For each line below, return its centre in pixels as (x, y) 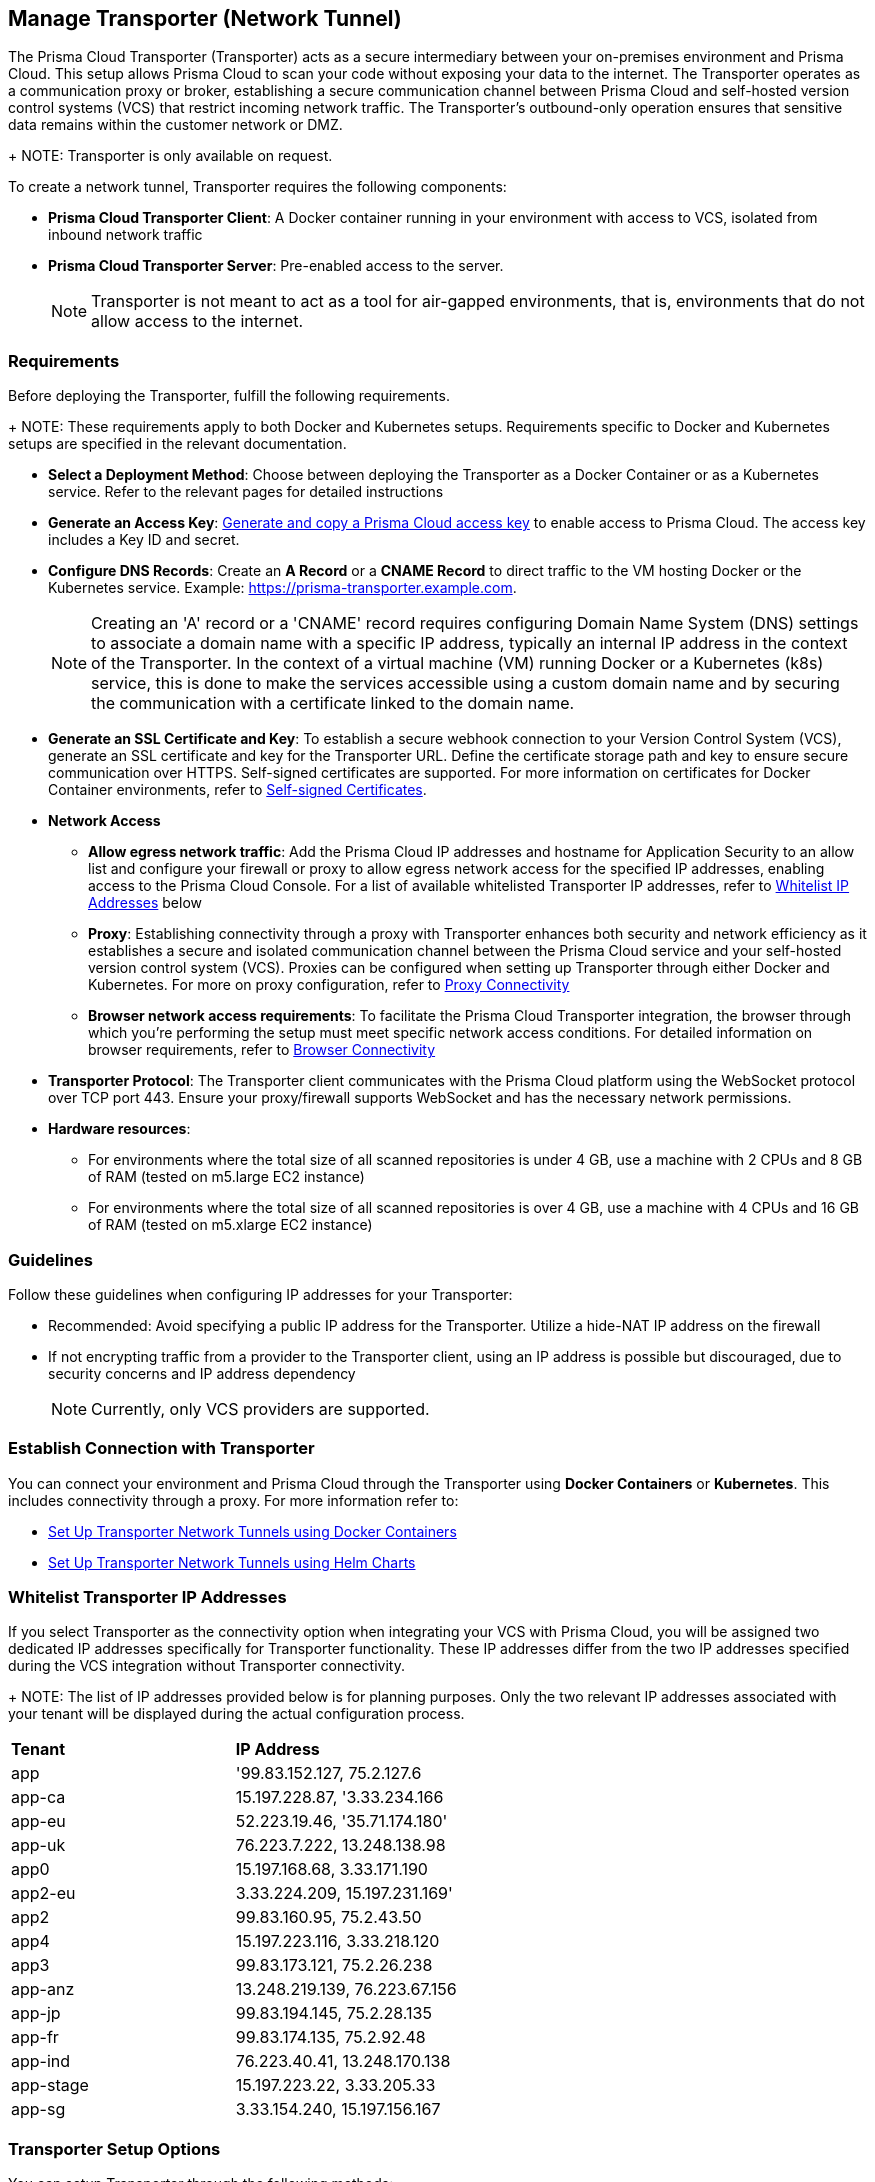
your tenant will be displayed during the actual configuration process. (236, 1714)
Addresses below (145, 903)
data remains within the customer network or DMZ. (175, 125)
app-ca (38, 1797)
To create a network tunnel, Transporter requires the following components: (257, 187)
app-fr (35, 2037)
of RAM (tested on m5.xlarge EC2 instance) (230, 1225)
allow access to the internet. (197, 321)
